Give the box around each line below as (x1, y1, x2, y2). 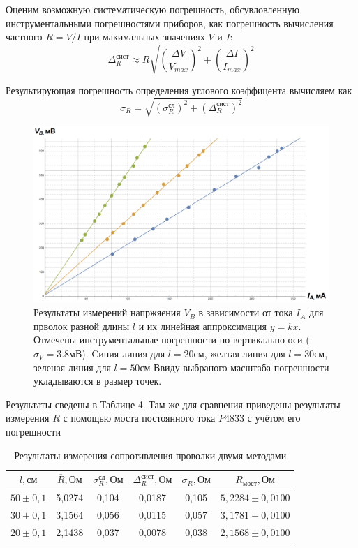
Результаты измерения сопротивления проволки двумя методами (14, 447, 287, 462)
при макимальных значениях (84, 29, 205, 44)
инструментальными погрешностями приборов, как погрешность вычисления (6, 15, 334, 30)
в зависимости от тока (198, 305, 293, 320)
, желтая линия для (204, 346, 285, 360)
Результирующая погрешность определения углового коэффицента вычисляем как (6, 83, 352, 98)
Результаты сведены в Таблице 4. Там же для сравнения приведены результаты (6, 397, 341, 411)
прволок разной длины (33, 318, 130, 333)
